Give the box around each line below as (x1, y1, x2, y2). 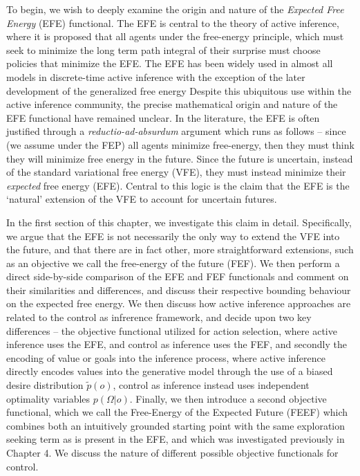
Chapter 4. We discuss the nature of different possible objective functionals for (6, 446, 339, 459)
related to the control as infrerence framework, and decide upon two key (6, 310, 312, 324)
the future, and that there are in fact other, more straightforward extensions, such (6, 242, 354, 257)
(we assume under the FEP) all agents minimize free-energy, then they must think (6, 137, 354, 152)
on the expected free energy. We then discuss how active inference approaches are (6, 296, 351, 311)
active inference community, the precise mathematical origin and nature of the (6, 97, 338, 111)
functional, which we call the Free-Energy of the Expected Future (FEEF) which (6, 405, 348, 419)
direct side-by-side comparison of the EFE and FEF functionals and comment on (6, 269, 349, 284)
